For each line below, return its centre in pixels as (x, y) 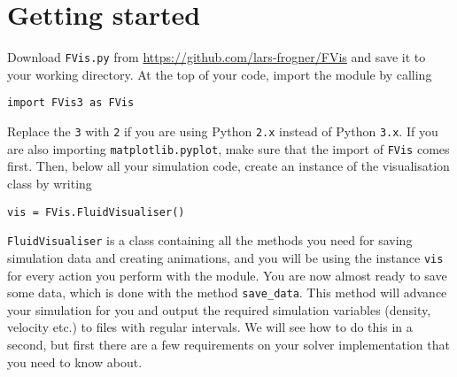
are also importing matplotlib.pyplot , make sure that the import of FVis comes (228, 148)
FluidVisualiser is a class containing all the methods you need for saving (210, 240)
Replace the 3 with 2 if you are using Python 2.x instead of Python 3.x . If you (223, 131)
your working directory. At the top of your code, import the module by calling (220, 74)
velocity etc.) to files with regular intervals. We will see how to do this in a (210, 327)
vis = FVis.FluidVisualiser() (96, 212)
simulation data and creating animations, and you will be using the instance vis (225, 257)
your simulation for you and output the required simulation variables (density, (219, 309)
